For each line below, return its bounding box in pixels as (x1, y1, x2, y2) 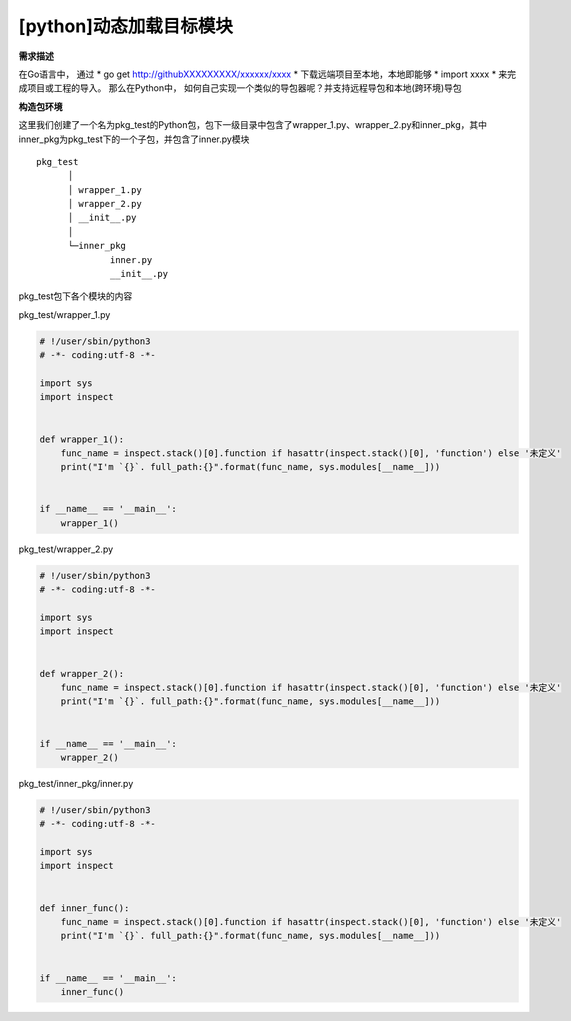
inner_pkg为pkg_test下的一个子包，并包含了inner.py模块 (18, 133, 250, 145)
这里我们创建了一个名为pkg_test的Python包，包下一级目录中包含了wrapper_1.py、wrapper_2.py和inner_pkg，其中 (18, 119, 487, 131)
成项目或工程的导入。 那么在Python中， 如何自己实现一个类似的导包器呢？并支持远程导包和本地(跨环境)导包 (18, 82, 462, 94)
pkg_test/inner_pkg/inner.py (18, 777, 134, 789)
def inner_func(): (39, 902, 130, 914)
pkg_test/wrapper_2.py (18, 543, 114, 555)
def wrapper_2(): (39, 668, 125, 679)
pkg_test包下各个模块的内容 (18, 290, 133, 302)
